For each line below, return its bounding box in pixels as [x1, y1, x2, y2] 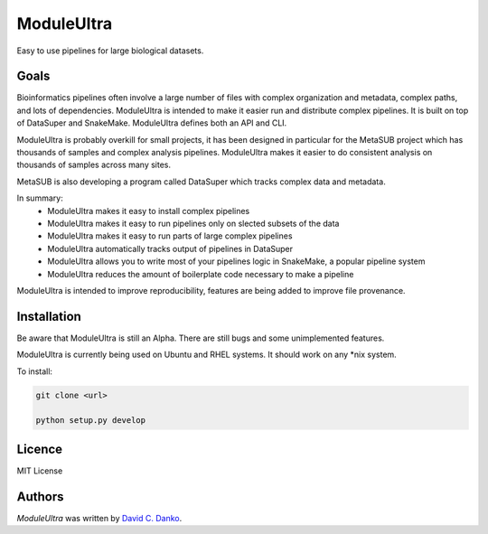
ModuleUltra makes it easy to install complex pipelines [47, 205, 250, 216]
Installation [16, 308, 81, 324]
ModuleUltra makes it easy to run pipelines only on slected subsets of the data [47, 218, 340, 229]
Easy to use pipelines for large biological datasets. [16, 45, 204, 56]
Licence [16, 441, 63, 456]
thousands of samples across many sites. [16, 159, 172, 171]
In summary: [16, 192, 63, 203]
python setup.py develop [35, 416, 146, 426]
